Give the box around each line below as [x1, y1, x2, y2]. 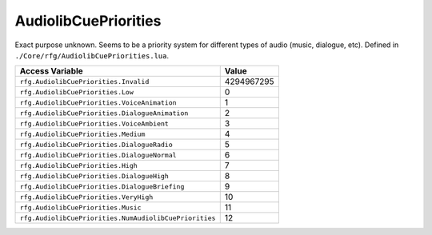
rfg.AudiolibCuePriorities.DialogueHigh [19, 172, 170, 180]
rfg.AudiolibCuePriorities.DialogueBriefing [19, 182, 185, 191]
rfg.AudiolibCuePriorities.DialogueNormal [19, 150, 177, 159]
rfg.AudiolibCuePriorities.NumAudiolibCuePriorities [19, 213, 216, 222]
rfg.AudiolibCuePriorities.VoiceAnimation [19, 98, 177, 107]
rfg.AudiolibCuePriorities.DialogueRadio [19, 140, 173, 149]
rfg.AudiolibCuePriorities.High [19, 161, 138, 169]
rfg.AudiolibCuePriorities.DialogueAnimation [19, 109, 189, 117]
